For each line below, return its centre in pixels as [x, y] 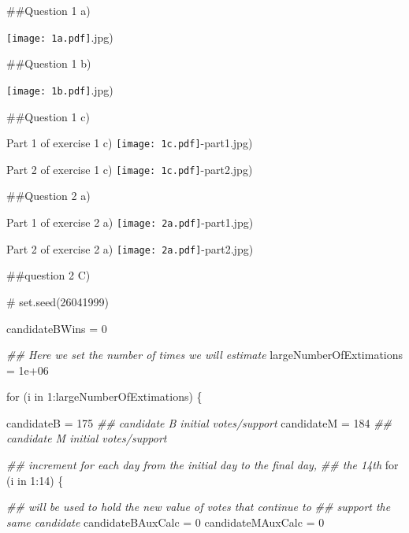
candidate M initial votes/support [87, 438]
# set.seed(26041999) [58, 301]
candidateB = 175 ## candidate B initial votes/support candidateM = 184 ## [199, 422]
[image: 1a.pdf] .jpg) [60, 37]
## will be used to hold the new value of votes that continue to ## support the [199, 507]
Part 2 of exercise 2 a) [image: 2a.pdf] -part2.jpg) [130, 248]
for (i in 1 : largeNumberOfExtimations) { [104, 396]
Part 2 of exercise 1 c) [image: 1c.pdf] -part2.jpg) [130, 169]
